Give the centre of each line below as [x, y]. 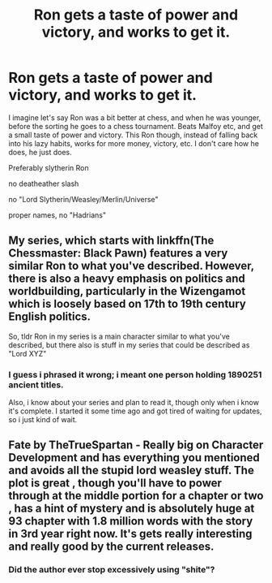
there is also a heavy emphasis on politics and [127, 279]
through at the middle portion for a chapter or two [136, 496]
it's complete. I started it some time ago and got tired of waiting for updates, [135, 411]
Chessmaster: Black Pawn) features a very [118, 253]
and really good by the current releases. [111, 547]
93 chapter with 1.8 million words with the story [131, 521]
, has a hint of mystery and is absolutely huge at [132, 509]
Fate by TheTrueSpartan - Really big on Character [136, 445]
